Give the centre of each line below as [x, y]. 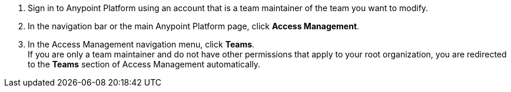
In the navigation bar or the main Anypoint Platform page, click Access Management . [194, 26]
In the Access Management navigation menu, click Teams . [141, 44]
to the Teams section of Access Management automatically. [144, 64]
